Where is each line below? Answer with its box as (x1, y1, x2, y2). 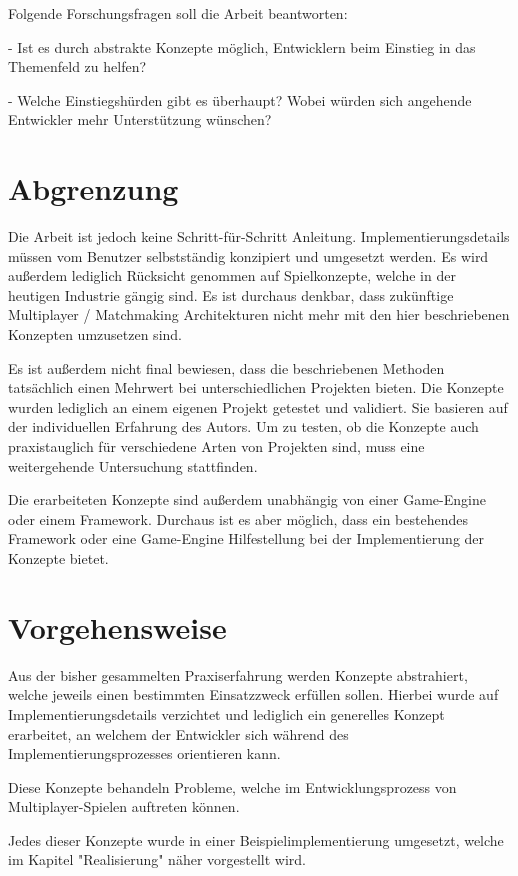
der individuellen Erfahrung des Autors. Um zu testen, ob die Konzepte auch (8, 416, 479, 437)
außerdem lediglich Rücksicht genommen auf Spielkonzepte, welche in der (8, 265, 456, 286)
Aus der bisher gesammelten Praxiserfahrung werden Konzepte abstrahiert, (8, 664, 468, 685)
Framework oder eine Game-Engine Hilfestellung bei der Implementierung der (8, 528, 485, 549)
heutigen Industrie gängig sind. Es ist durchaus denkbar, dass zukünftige (8, 284, 454, 305)
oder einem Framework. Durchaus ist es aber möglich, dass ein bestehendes (8, 508, 468, 529)
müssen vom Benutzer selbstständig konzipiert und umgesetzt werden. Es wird (8, 245, 489, 266)
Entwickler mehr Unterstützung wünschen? (8, 109, 272, 130)
